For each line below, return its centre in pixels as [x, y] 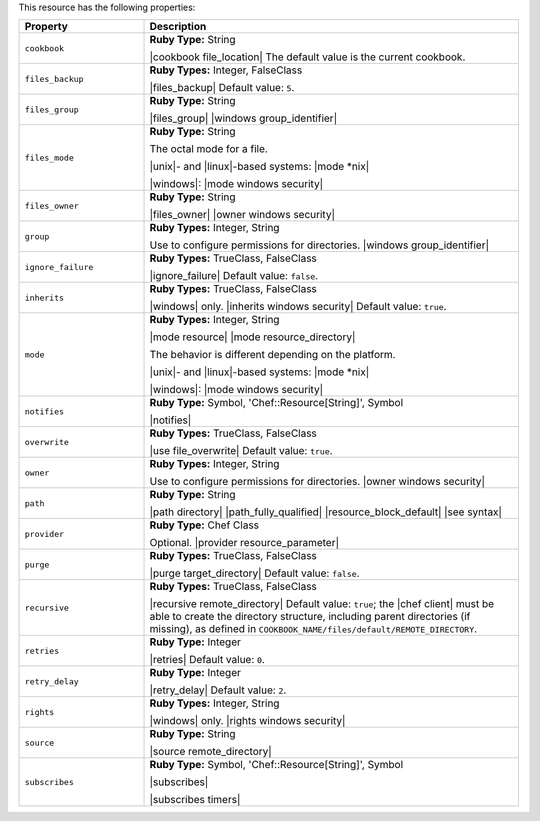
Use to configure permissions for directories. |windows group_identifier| [319, 245]
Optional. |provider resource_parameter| [244, 543]
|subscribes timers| [195, 800]
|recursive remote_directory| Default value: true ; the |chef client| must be [322, 604]
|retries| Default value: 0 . [207, 660]
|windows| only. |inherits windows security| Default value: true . [298, 307]
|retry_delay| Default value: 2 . [218, 690]
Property [46, 27]
